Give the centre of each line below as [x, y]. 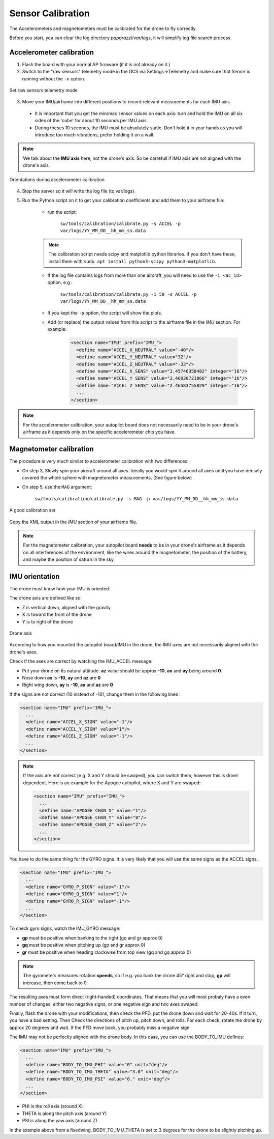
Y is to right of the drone [48, 621]
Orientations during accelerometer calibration [57, 179]
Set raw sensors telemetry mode [44, 90]
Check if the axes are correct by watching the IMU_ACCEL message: [81, 661]
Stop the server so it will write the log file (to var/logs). [79, 191]
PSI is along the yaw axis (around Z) [60, 1121]
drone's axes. [24, 652]
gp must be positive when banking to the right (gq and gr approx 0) [92, 938]
